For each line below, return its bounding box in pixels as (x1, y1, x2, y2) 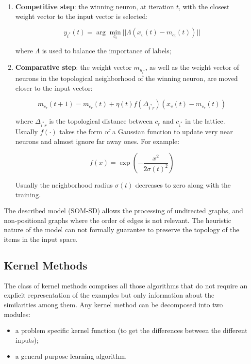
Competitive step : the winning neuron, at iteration (15, 1, 174, 11)
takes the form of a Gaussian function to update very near (59, 126, 233, 136)
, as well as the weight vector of (145, 62, 239, 72)
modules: (4, 309, 31, 319)
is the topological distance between (49, 116, 153, 126)
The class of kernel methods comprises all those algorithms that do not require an (4, 280, 248, 290)
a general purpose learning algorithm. (15, 351, 127, 361)
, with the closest (179, 1, 230, 11)
